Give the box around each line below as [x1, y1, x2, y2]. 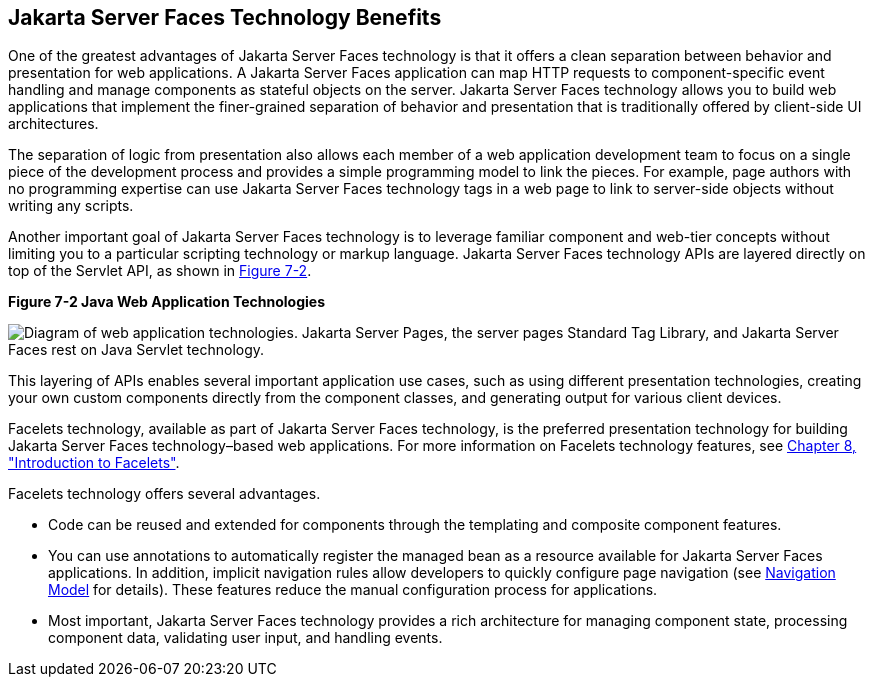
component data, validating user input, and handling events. [48, 629, 443, 647]
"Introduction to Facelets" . [8, 454, 180, 472]
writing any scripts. [8, 197, 134, 215]
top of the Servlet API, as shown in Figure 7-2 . [8, 262, 312, 280]
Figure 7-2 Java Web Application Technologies [8, 293, 325, 311]
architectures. [8, 115, 99, 133]
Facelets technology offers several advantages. [8, 485, 321, 503]
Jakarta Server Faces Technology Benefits [8, 5, 442, 30]
